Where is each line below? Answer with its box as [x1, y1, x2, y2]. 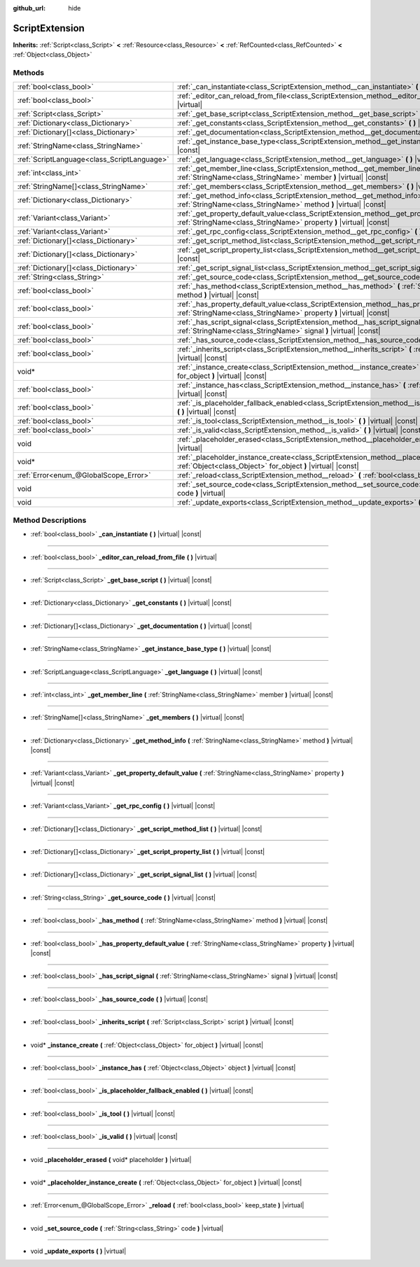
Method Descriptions [13, 515, 87, 525]
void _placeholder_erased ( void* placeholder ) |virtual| [30, 1155, 192, 1163]
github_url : [13, 4, 45, 12]
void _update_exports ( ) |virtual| [30, 1247, 127, 1256]
